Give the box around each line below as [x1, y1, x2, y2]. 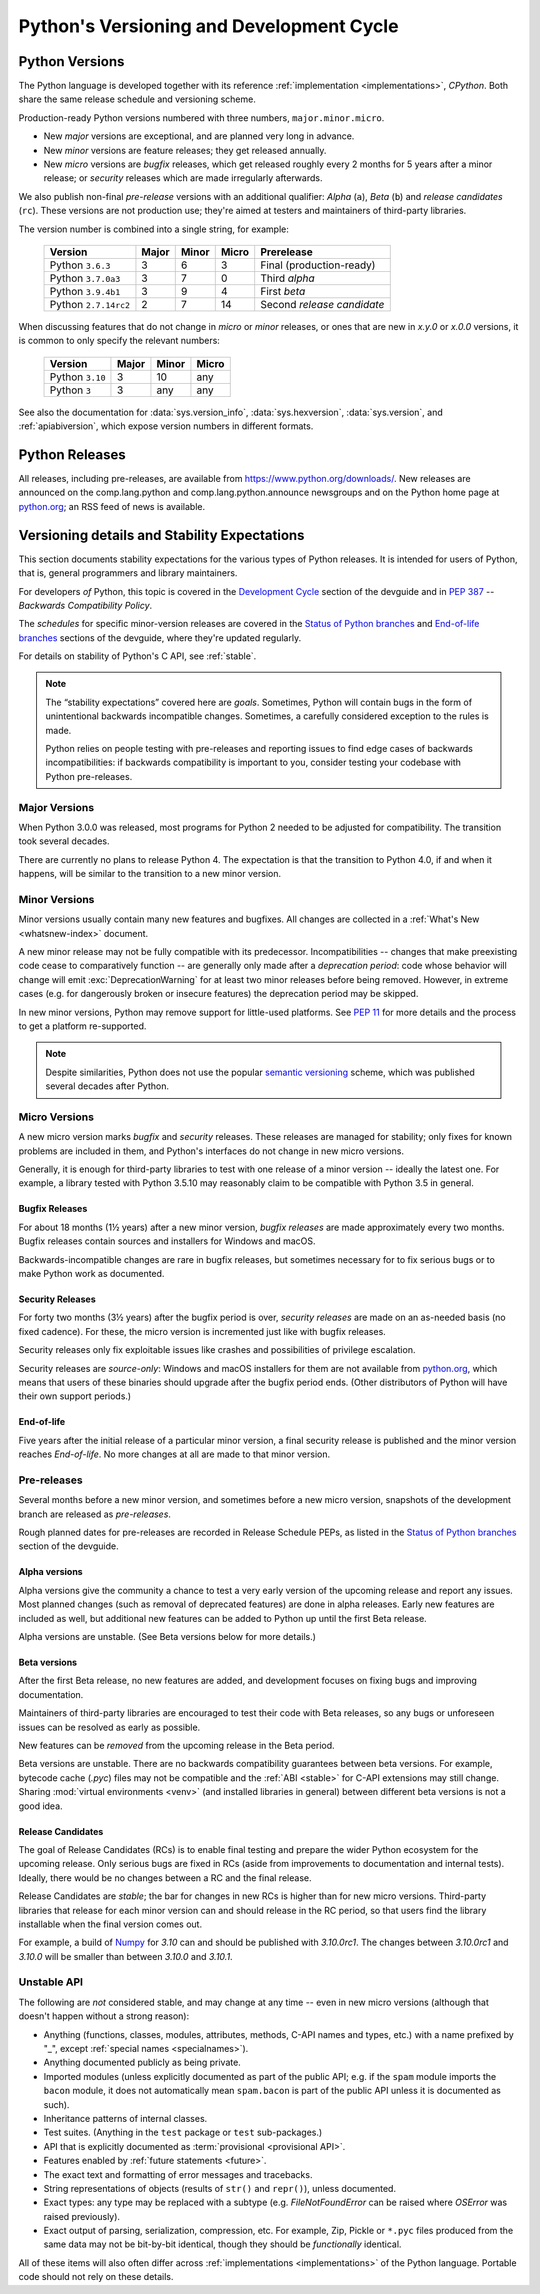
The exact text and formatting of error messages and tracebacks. [43, 2168, 313, 2180]
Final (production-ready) [260, 258, 376, 272]
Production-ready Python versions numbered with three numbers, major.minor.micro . [18, 111, 385, 124]
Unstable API [18, 1975, 84, 1989]
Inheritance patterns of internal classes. [43, 2112, 208, 2124]
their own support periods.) [18, 1390, 132, 1402]
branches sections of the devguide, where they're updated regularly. [18, 631, 302, 644]
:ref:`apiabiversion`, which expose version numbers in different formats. [18, 420, 314, 432]
